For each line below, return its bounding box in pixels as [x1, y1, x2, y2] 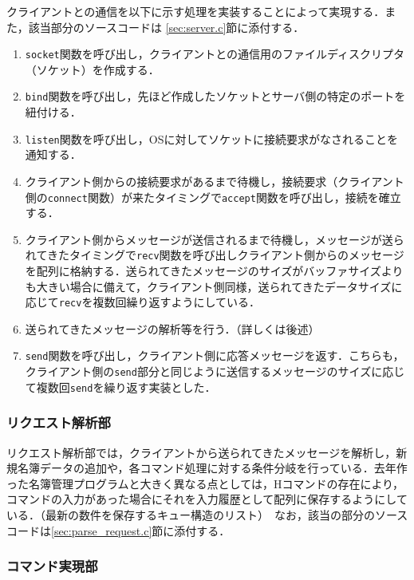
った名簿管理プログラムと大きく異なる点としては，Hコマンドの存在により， [6, 475, 404, 491]
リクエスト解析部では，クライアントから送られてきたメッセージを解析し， [6, 444, 396, 460]
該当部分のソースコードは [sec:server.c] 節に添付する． [28, 18, 305, 35]
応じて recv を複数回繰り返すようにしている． [25, 294, 261, 310]
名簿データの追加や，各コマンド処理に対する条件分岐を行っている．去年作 [17, 460, 408, 476]
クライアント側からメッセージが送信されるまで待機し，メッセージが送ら [25, 231, 404, 247]
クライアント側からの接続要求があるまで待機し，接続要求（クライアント [25, 172, 404, 189]
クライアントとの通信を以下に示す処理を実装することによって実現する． [6, 3, 385, 19]
